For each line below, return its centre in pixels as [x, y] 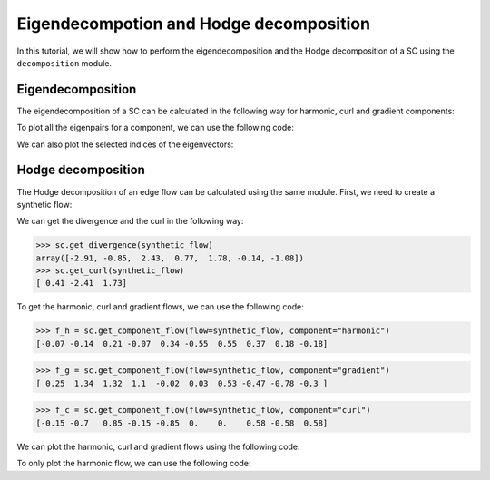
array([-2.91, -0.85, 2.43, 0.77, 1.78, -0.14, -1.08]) [170, 258]
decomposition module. [64, 63]
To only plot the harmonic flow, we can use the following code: [134, 464]
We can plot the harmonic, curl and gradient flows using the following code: [158, 446]
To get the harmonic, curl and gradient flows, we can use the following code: [160, 307]
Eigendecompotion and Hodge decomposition [194, 24]
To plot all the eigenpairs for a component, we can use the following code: [155, 128]
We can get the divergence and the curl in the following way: [130, 221]
